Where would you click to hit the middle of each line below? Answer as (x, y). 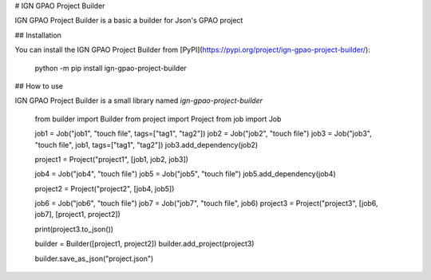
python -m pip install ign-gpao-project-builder (111, 68)
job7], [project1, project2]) (78, 215)
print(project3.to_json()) (74, 229)
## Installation (38, 35)
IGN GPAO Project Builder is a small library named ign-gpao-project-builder (139, 101)
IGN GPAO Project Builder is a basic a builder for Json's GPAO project (129, 21)
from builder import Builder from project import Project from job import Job (158, 119)
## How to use (39, 86)
